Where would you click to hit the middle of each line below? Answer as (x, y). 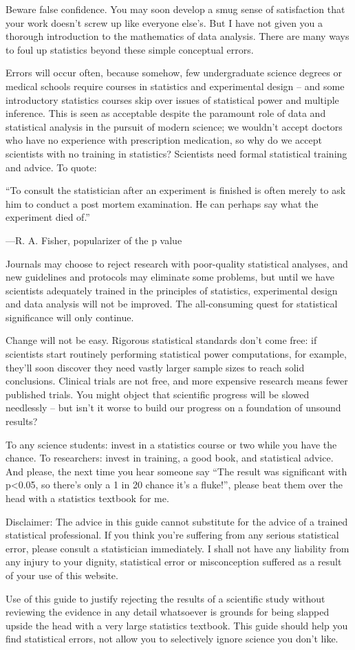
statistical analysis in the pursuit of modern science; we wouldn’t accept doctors (174, 126)
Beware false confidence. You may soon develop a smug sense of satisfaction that (175, 9)
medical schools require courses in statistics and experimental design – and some (175, 86)
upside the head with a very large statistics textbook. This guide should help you (177, 625)
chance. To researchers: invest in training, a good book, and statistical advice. (170, 458)
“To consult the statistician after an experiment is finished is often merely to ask (176, 190)
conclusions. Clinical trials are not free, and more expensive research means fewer (177, 381)
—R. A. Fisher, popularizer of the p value (94, 240)
